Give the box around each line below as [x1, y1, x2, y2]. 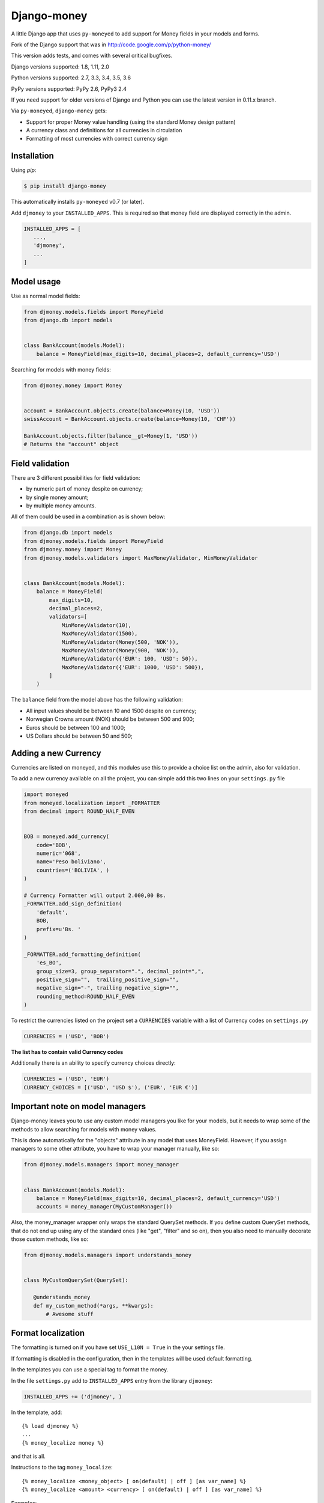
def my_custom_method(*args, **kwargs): [33, 1302, 154, 1309]
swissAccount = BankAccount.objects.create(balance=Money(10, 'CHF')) [23, 415, 236, 423]
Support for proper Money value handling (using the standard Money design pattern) [26, 118, 236, 126]
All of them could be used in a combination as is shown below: [11, 513, 166, 520]
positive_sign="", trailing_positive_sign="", [36, 976, 179, 983]
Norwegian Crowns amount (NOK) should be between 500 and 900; [26, 715, 194, 723]
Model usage [11, 277, 61, 287]
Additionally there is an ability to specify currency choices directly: [11, 1059, 176, 1067]
